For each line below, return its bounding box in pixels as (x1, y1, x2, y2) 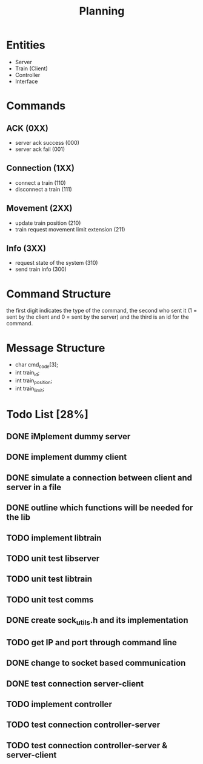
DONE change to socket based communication (6, 658, 186, 668)
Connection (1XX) (6, 163, 75, 173)
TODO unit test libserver (6, 553, 100, 563)
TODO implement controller (6, 699, 112, 709)
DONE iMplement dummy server (6, 431, 131, 442)
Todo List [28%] (6, 407, 89, 421)
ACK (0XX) (6, 123, 48, 133)
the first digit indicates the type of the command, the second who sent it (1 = (6, 307, 198, 314)
